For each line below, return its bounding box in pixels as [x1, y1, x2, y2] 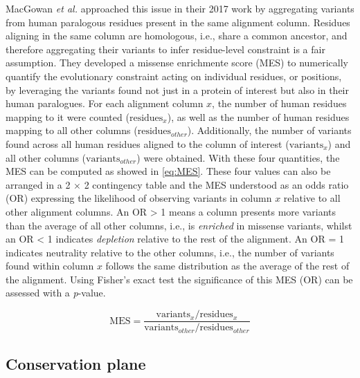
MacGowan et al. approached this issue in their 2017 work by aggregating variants [6, 1, 354, 15]
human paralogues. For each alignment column [6, 96, 204, 111]
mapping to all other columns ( [6, 123, 138, 138]
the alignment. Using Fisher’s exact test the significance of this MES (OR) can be [6, 272, 353, 286]
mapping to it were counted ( [6, 109, 129, 124]
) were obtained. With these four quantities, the [136, 150, 340, 164]
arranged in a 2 [6, 177, 71, 191]
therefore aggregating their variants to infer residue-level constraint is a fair [6, 41, 325, 56]
